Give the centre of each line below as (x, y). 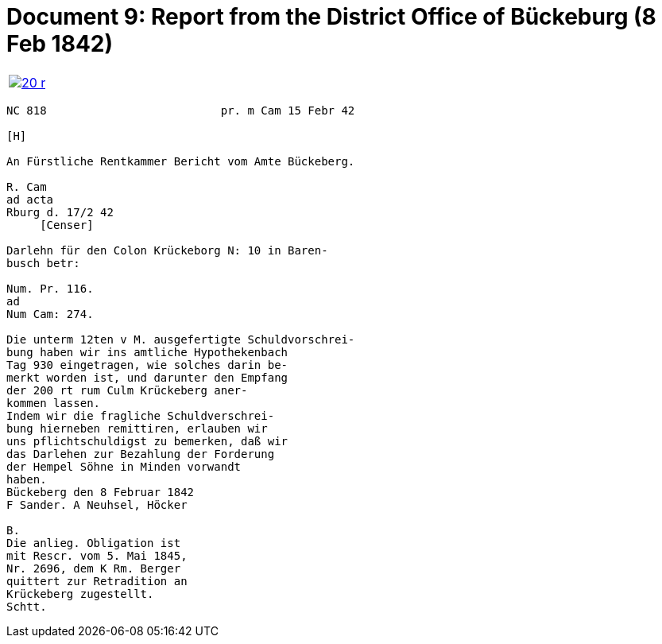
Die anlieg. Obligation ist (94, 543)
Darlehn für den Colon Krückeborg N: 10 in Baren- (167, 250)
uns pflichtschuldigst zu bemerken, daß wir (147, 441)
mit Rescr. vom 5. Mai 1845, (97, 555)
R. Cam (27, 186)
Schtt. (27, 606)
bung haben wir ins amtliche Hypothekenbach (147, 352)
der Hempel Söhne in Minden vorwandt (124, 466)
